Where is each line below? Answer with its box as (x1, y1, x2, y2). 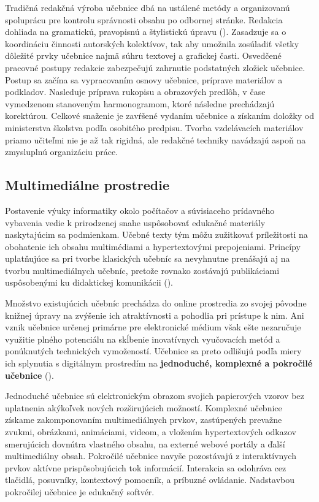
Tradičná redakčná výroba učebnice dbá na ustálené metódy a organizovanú (5, 1, 290, 13)
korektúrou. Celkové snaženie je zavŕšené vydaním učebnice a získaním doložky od (5, 109, 314, 122)
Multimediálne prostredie (5, 175, 169, 194)
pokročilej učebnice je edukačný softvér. (5, 485, 155, 498)
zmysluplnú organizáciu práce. (5, 145, 118, 158)
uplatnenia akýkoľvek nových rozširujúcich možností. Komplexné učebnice (5, 401, 282, 414)
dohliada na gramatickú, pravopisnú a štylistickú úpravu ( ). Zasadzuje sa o (5, 25, 286, 38)
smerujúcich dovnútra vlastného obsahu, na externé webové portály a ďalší (5, 437, 285, 450)
